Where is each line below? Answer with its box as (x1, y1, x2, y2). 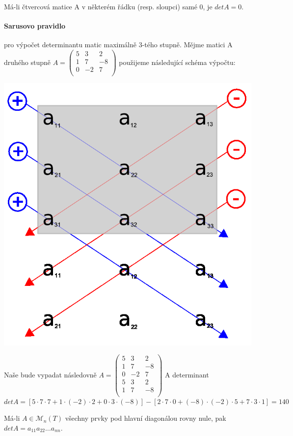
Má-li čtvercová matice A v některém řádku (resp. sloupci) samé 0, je (4, 1, 213, 11)
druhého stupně (4, 57, 51, 67)
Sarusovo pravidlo (4, 21, 66, 31)
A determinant (165, 369, 209, 379)
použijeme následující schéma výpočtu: (119, 57, 236, 67)
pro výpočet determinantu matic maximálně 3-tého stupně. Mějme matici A (4, 39, 233, 50)
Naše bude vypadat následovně (4, 369, 97, 379)
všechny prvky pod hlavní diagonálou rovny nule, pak (65, 413, 226, 423)
